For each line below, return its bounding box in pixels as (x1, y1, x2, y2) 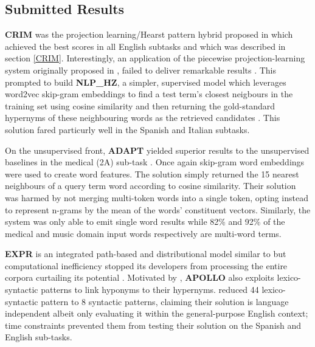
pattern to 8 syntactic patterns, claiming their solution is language (41, 295, 289, 307)
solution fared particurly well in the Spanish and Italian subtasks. (5, 123, 250, 136)
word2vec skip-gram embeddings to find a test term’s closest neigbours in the (5, 88, 293, 100)
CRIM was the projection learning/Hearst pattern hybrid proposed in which (5, 28, 293, 41)
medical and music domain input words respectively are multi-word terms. (5, 227, 282, 239)
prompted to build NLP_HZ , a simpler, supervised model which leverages (5, 75, 286, 88)
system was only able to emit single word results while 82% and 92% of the (5, 215, 285, 228)
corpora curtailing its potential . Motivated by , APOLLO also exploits (5, 271, 274, 284)
